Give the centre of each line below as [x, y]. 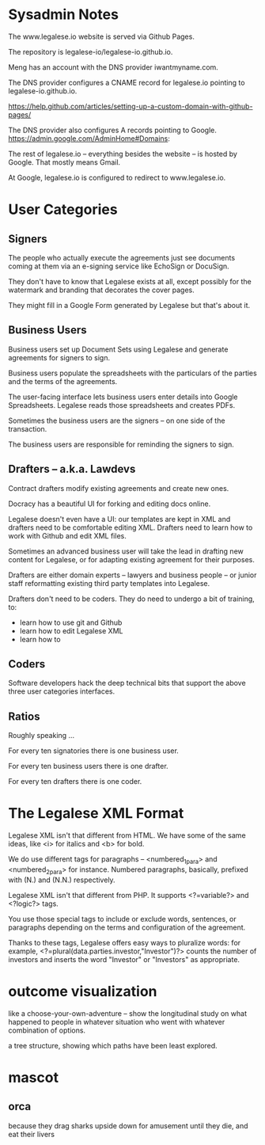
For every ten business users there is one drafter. [88, 767]
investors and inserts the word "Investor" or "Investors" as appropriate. [124, 959]
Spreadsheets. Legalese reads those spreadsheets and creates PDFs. [122, 405]
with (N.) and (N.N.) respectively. [62, 880]
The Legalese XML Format [96, 814]
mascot [34, 1077]
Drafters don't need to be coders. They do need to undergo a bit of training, [131, 599]
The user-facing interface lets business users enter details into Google [123, 397]
